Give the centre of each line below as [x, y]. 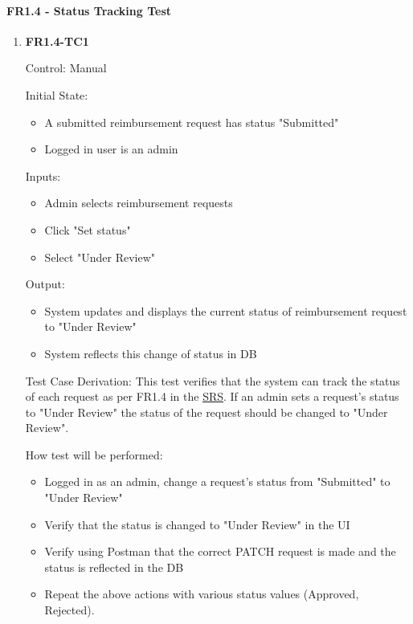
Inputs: [43, 175]
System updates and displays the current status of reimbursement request [226, 310]
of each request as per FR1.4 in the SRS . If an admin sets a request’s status [212, 396]
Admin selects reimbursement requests [139, 203]
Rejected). [70, 610]
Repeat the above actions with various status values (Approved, [202, 594]
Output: [45, 284]
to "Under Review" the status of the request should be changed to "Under [206, 412]
